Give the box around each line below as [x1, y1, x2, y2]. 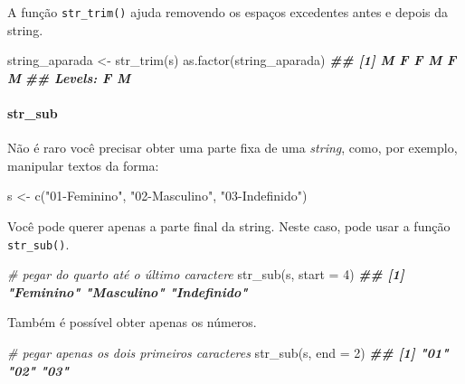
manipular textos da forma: [7, 155, 159, 174]
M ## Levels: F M [7, 68, 130, 87]
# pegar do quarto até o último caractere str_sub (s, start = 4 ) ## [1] [7, 265, 404, 284]
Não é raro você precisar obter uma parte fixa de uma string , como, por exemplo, [7, 138, 458, 157]
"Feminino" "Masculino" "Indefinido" [7, 282, 248, 301]
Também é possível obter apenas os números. [7, 313, 257, 332]
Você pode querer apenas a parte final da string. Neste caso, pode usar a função [7, 217, 451, 236]
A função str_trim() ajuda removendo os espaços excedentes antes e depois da [7, 3, 448, 21]
